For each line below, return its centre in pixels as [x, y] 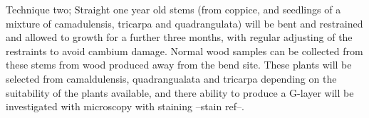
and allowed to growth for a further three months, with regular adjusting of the [179, 37]
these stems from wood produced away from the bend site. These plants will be [179, 65]
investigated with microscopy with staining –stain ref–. [125, 106]
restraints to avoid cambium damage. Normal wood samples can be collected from [184, 51]
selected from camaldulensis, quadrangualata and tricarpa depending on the [171, 78]
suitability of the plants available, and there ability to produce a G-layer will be [180, 92]
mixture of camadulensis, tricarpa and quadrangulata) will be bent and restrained [184, 23]
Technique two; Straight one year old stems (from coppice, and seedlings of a [173, 9]
